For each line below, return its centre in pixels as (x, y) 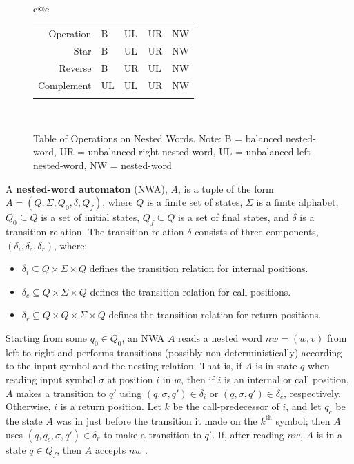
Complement (65, 85)
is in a (330, 434)
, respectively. (313, 393)
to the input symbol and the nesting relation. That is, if (124, 366)
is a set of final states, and (233, 217)
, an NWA (143, 337)
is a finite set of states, (195, 202)
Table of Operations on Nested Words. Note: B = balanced (158, 138)
